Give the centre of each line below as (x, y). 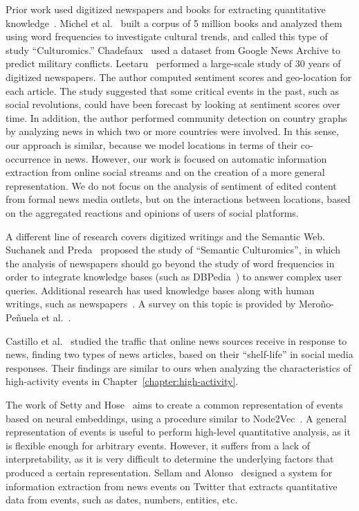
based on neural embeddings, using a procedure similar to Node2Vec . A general (176, 418)
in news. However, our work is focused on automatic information (190, 158)
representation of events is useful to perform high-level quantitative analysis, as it (178, 432)
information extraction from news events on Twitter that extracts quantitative (172, 486)
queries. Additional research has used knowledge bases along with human (160, 290)
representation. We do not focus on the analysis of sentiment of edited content (171, 185)
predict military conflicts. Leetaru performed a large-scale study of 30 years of (173, 63)
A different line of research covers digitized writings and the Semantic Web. (166, 236)
